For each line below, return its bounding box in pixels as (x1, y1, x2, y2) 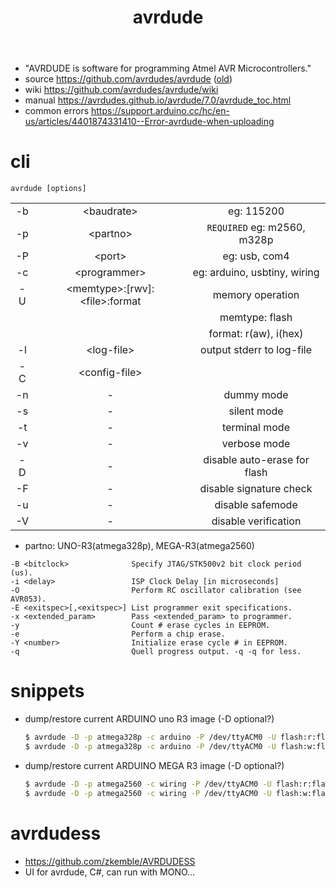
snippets (10, 680, 85, 703)
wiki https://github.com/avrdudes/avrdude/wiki (24, 84, 219, 96)
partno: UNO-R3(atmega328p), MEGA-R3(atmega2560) (24, 540, 255, 552)
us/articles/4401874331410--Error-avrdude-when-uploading (24, 116, 275, 128)
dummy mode (223, 388, 289, 402)
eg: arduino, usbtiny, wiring (192, 266, 320, 280)
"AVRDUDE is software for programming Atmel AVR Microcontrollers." (24, 62, 312, 75)
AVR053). (10, 594, 47, 605)
